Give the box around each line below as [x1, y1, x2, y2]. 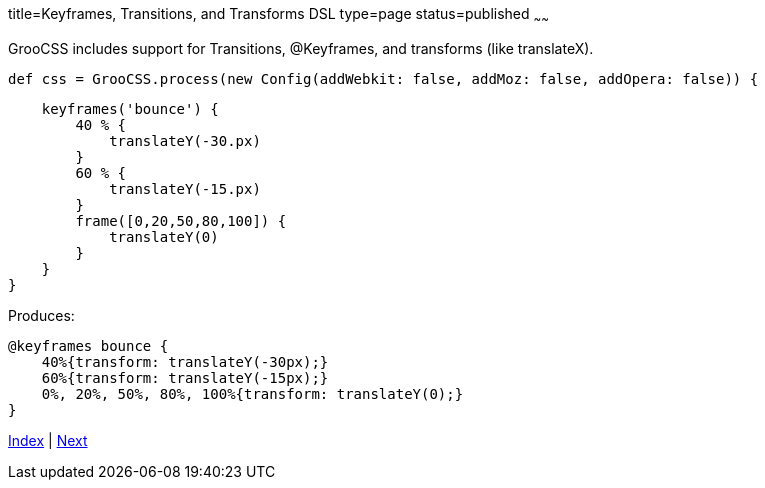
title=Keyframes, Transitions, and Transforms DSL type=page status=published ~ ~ [8, 5, 549, 26]
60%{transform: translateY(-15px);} [41, 369, 329, 386]
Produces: [8, 306, 75, 324]
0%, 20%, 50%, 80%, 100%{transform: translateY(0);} [41, 385, 464, 402]
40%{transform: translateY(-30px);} [41, 353, 329, 370]
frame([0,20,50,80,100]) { [75, 212, 287, 229]
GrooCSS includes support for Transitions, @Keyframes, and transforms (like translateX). [8, 39, 594, 57]
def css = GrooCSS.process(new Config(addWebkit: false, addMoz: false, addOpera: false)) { [8, 70, 759, 87]
